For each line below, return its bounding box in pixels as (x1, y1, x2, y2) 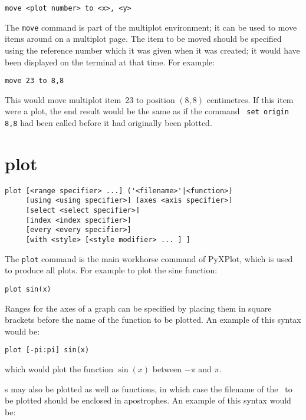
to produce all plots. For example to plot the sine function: (5, 264, 218, 276)
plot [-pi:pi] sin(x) (5, 346, 90, 355)
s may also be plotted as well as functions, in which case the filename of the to (5, 382, 292, 395)
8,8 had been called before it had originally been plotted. (5, 117, 212, 128)
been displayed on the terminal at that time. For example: (5, 55, 215, 68)
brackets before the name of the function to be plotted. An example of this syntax (5, 313, 301, 326)
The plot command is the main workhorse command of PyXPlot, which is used (5, 252, 293, 264)
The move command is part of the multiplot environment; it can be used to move (5, 21, 297, 33)
